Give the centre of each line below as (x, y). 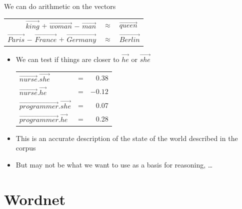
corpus (26, 148)
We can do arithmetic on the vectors (60, 6)
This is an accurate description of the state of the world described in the (127, 138)
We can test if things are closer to (67, 59)
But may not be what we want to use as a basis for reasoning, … (114, 164)
